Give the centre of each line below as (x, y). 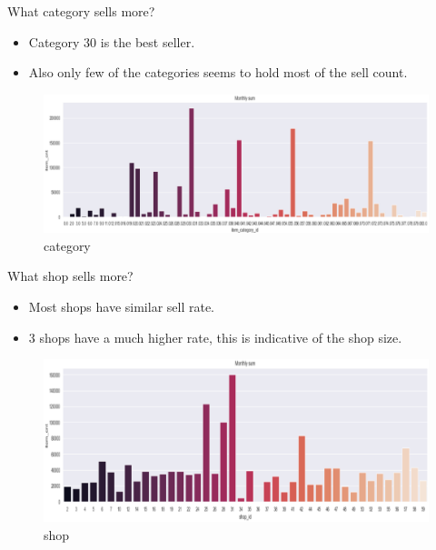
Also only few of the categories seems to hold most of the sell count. (218, 72)
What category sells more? (81, 11)
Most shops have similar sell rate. (122, 306)
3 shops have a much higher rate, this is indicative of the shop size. (215, 337)
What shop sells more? (70, 276)
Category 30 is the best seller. (112, 41)
